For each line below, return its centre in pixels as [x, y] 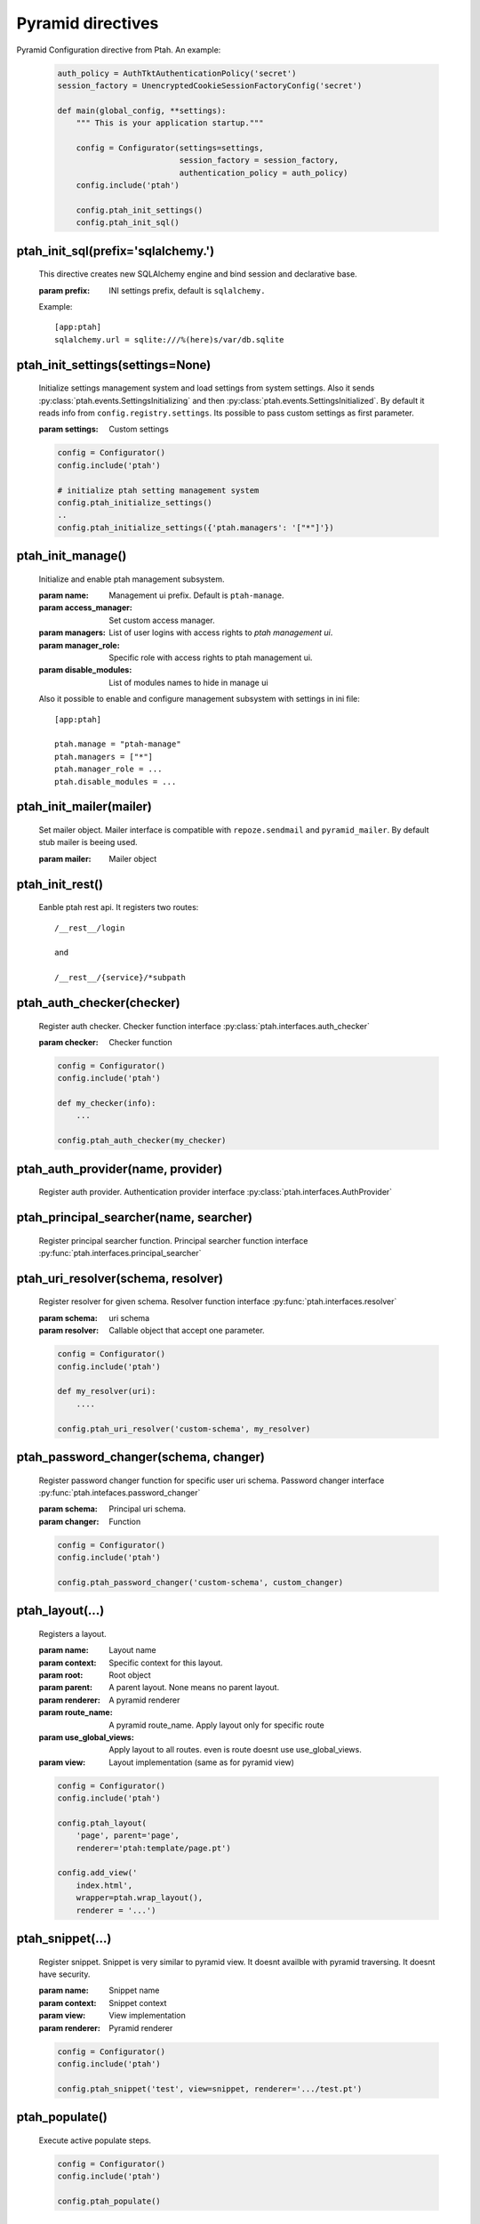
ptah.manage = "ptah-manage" [118, 744]
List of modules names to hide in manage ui [188, 682]
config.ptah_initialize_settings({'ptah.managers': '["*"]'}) [196, 528]
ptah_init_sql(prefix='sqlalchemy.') [116, 250]
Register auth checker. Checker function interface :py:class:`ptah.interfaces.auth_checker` [204, 1026]
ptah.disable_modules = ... [116, 782]
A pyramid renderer [144, 1700]
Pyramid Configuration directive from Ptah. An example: [119, 50]
